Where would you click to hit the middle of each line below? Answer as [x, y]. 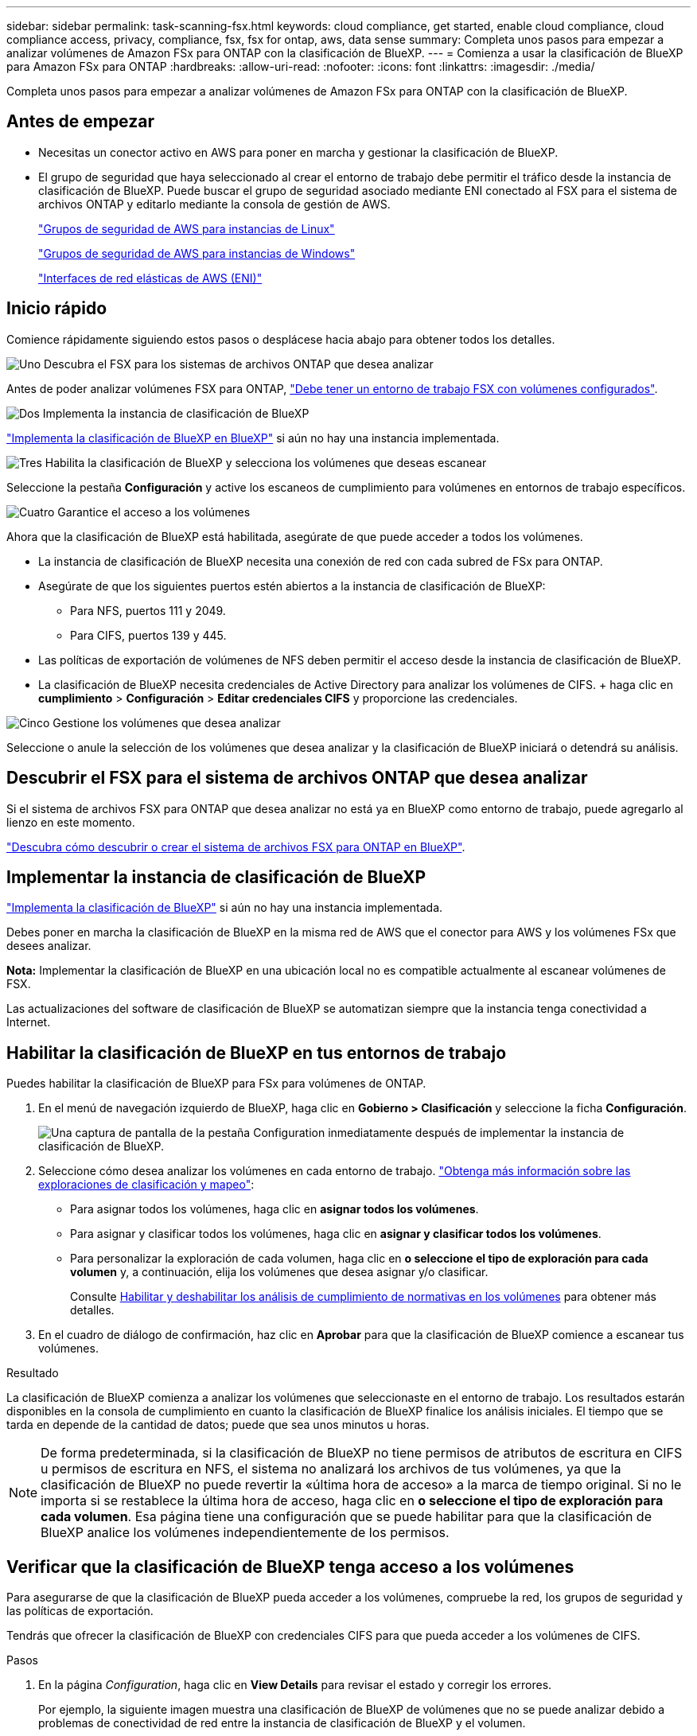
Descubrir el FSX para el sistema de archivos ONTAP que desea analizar [297, 778]
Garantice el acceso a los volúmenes [154, 512]
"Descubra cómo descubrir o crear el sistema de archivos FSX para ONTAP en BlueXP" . [236, 847]
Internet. [29, 1022]
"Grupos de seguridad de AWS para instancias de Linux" [187, 228]
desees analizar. [49, 946]
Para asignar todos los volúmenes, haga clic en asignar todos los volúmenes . [275, 1209]
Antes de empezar [80, 122]
